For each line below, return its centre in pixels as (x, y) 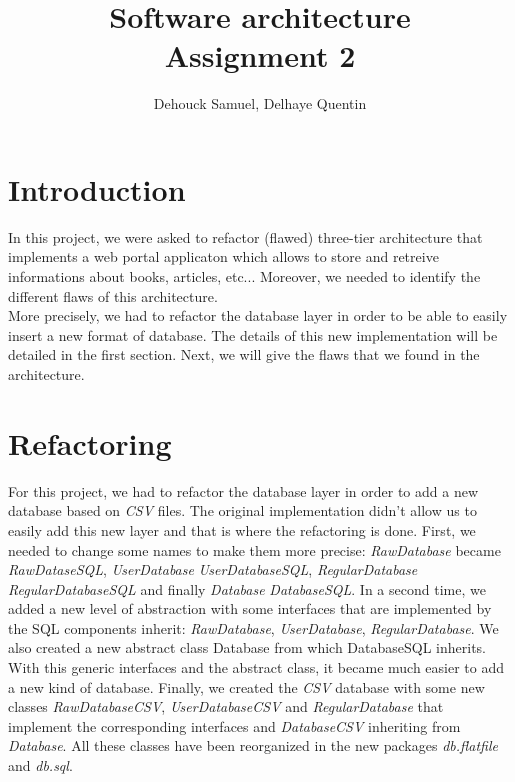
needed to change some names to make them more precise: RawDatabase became (254, 549)
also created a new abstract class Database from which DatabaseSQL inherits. (247, 647)
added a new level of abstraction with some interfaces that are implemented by (250, 608)
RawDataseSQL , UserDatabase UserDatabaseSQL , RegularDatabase (213, 569)
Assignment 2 (260, 55)
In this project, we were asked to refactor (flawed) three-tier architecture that (245, 236)
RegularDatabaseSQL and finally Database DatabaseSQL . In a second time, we (247, 588)
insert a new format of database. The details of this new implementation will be (253, 334)
